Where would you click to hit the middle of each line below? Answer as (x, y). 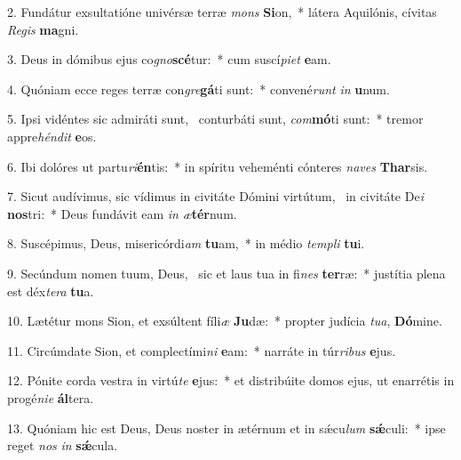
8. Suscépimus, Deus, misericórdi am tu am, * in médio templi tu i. (186, 243)
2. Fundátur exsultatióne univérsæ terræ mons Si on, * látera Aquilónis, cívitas (222, 12)
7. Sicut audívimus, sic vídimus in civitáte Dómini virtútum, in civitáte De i (215, 196)
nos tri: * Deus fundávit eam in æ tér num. (122, 213)
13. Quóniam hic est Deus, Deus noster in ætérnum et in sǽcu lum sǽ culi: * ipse (227, 428)
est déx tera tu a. (51, 291)
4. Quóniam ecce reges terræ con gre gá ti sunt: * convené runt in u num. (199, 89)
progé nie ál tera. (51, 397)
